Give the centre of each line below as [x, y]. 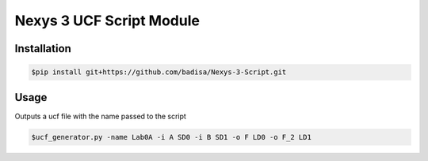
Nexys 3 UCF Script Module [107, 21]
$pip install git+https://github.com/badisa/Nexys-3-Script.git [159, 72]
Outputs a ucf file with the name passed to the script [100, 116]
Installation [43, 49]
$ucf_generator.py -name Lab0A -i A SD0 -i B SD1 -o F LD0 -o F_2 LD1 [172, 137]
